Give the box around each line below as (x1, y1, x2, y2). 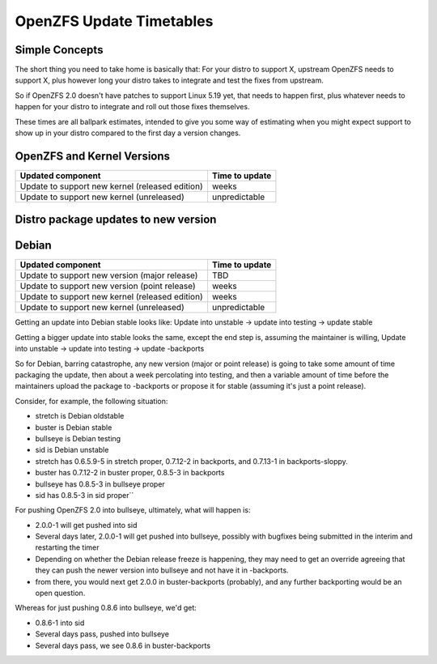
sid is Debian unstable (35, 445, 109, 455)
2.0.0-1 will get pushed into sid (35, 520, 138, 530)
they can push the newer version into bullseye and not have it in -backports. (35, 565, 289, 575)
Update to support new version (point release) (19, 280, 196, 292)
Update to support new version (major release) (19, 270, 198, 281)
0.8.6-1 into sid (35, 618, 85, 628)
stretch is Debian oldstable (35, 411, 125, 421)
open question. (35, 588, 86, 598)
